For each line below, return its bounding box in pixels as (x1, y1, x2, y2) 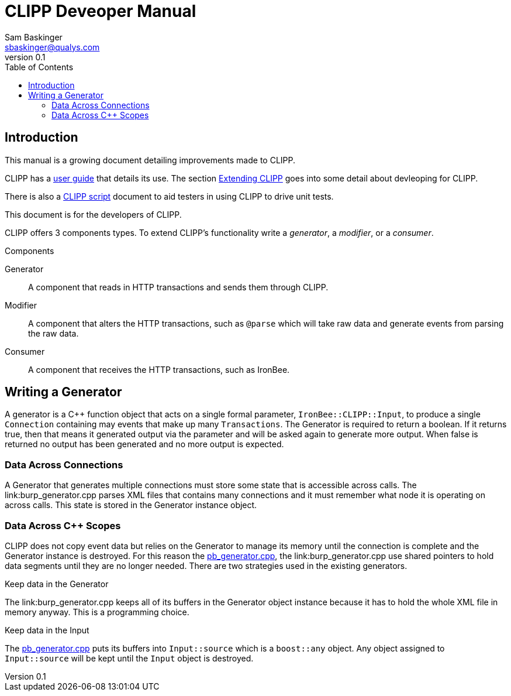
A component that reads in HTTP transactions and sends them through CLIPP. (28, 282, 329, 292)
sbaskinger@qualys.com (5, 42, 100, 52)
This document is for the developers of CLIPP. (5, 209, 182, 220)
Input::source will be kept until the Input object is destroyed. (5, 653, 254, 663)
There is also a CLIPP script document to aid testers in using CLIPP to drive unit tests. (5, 191, 334, 201)
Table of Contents (5, 61, 74, 72)
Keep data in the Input (5, 625, 89, 635)
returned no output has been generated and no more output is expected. (5, 439, 284, 450)
